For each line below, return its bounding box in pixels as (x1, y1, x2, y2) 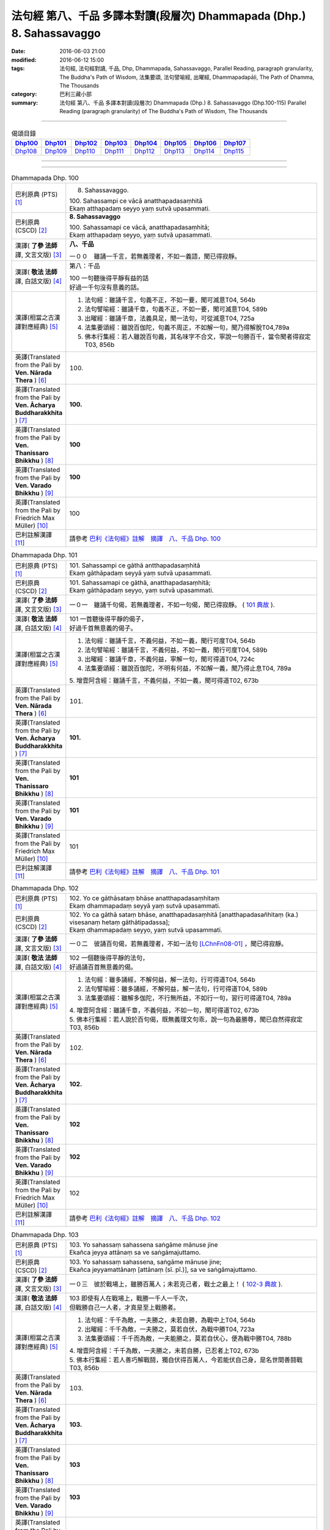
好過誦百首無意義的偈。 (69, 963, 137, 971)
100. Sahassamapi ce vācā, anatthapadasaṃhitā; (69, 223, 210, 232)
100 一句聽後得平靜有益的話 (69, 274, 149, 283)
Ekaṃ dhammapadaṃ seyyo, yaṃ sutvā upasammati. (69, 925, 222, 934)
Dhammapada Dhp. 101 (11, 551, 78, 559)
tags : (11, 65, 25, 72)
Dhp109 (45, 147, 67, 155)
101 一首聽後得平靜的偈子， (69, 614, 148, 623)
